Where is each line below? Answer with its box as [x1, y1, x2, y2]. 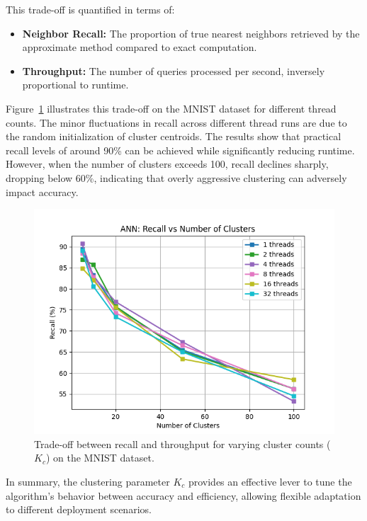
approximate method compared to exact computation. [22, 40, 257, 55]
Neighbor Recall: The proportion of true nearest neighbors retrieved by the [22, 25, 360, 40]
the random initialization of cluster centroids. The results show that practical [6, 129, 341, 144]
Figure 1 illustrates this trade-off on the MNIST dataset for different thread [6, 101, 337, 115]
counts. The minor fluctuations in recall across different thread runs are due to [6, 115, 347, 130]
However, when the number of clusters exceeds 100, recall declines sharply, [6, 156, 329, 171]
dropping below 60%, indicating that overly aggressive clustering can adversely [6, 170, 347, 185]
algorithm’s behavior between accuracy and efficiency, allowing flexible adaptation [6, 488, 361, 503]
